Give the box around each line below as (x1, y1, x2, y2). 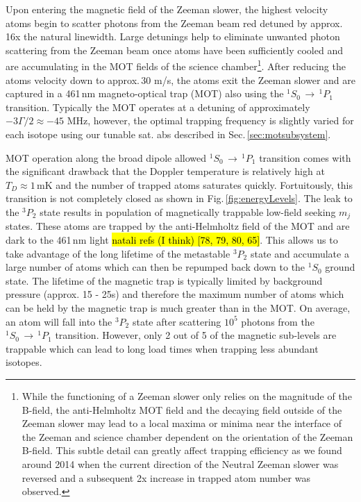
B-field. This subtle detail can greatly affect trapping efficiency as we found (22, 443, 342, 458)
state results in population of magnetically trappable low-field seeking (40, 204, 336, 219)
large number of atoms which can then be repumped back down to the (6, 260, 305, 274)
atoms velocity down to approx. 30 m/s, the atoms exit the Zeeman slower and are (6, 72, 355, 87)
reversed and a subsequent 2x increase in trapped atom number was (22, 470, 310, 485)
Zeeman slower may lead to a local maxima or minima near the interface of (22, 416, 342, 430)
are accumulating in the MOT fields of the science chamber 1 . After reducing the (6, 57, 346, 74)
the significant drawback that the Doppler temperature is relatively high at (6, 164, 325, 178)
